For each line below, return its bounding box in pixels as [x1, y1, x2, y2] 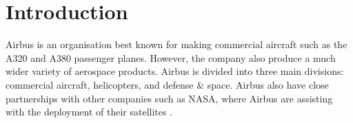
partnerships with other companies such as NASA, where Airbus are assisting [6, 91, 333, 105]
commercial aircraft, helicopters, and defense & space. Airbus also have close [6, 77, 329, 91]
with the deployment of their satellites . [6, 104, 173, 119]
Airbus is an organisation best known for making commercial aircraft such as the [6, 37, 347, 52]
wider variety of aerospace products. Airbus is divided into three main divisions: [6, 64, 344, 78]
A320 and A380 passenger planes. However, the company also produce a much [6, 50, 336, 65]
